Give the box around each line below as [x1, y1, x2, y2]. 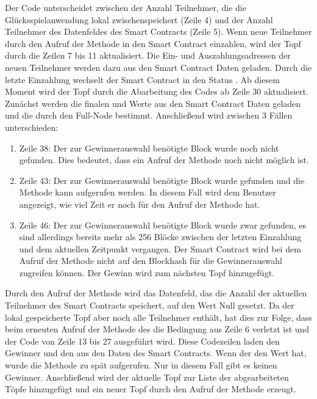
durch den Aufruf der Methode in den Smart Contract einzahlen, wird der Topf [5, 37, 301, 49]
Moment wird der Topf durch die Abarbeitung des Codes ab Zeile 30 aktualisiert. [5, 85, 308, 98]
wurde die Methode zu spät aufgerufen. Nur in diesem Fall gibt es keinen [5, 359, 277, 372]
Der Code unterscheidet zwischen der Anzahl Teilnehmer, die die [5, 1, 246, 13]
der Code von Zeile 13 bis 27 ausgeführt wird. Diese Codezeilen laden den [5, 334, 280, 347]
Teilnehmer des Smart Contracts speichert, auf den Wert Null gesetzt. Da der [5, 299, 294, 312]
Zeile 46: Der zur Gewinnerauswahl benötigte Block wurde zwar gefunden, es [19, 218, 306, 231]
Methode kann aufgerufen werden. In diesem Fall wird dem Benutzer [19, 186, 276, 199]
